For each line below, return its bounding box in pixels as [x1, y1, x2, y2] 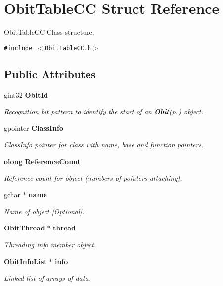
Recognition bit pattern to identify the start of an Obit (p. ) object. [4, 106, 204, 116]
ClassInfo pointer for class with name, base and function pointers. [4, 139, 204, 150]
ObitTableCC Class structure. [4, 27, 94, 37]
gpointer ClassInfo [4, 122, 63, 133]
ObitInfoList [4, 256, 47, 266]
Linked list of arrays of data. [4, 273, 90, 283]
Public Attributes [4, 66, 96, 81]
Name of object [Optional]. [4, 206, 85, 216]
